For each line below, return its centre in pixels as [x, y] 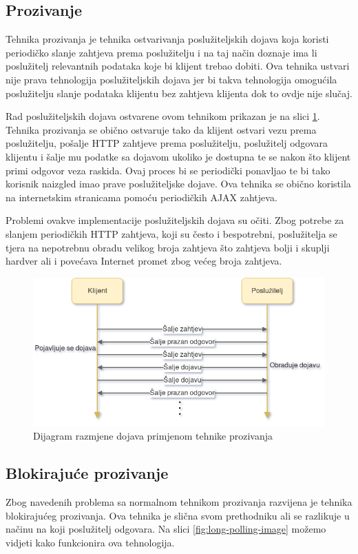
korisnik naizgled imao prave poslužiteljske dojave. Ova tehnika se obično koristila [178, 184]
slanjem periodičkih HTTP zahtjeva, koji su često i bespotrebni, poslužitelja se [171, 233]
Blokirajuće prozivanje [87, 473]
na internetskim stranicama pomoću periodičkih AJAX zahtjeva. [141, 197]
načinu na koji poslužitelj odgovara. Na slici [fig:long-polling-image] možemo [166, 529]
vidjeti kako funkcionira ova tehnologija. [90, 542]
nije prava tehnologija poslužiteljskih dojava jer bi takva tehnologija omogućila [171, 79]
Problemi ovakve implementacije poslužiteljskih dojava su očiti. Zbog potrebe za [175, 220]
